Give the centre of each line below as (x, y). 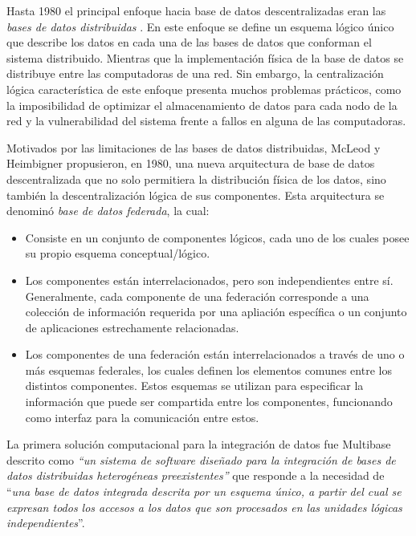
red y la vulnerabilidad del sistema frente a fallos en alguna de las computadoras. (206, 121)
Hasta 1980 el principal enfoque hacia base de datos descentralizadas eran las (196, 10)
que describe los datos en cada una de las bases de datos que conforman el (189, 42)
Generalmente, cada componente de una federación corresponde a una (197, 296)
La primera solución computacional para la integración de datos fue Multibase (199, 444)
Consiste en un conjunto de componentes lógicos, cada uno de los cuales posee (217, 237)
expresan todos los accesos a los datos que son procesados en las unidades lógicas (204, 507)
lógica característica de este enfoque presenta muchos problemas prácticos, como (204, 89)
